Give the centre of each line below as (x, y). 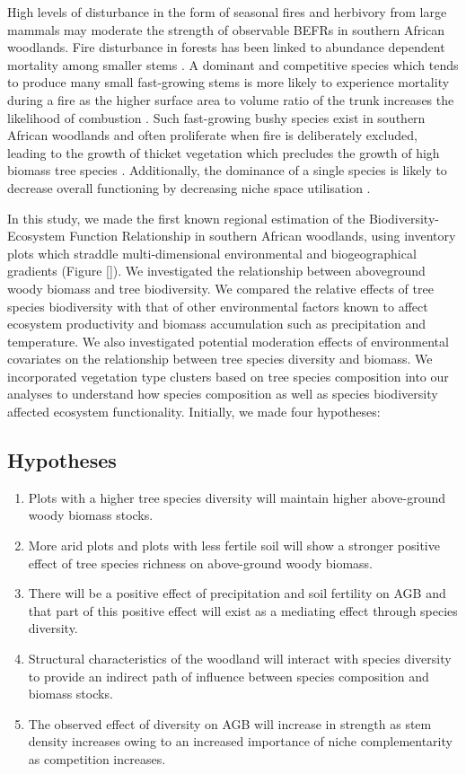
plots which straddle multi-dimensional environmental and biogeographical (212, 253)
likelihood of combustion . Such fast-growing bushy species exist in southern (216, 117)
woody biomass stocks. (91, 515)
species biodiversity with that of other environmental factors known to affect (218, 306)
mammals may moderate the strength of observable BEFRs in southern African (226, 29)
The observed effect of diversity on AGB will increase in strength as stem (230, 723)
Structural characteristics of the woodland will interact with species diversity (240, 659)
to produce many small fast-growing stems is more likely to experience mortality (229, 82)
